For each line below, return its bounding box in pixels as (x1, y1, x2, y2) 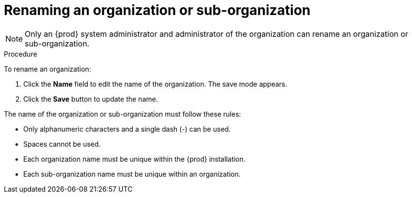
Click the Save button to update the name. (23, 94, 158, 103)
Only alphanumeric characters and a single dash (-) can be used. (23, 124, 231, 133)
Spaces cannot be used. (23, 139, 101, 148)
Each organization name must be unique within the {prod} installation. (23, 154, 246, 163)
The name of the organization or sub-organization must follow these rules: (4, 109, 241, 118)
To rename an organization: (4, 64, 91, 73)
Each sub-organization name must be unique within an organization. (23, 169, 241, 178)
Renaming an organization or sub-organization (4, 2, 311, 18)
